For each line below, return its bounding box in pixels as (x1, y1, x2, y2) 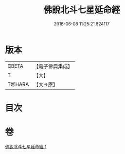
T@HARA (7, 81, 29, 88)
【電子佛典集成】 (34, 63, 73, 70)
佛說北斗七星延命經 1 (5, 143, 47, 149)
